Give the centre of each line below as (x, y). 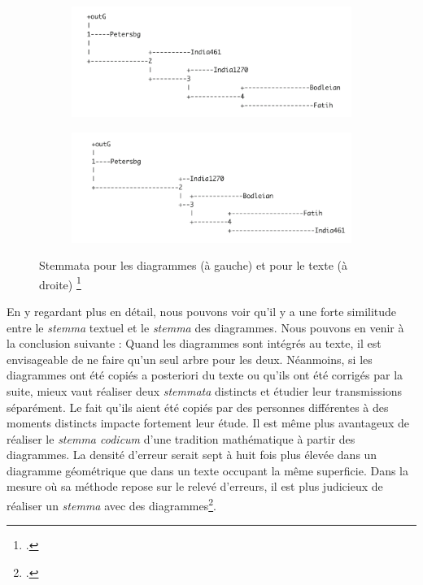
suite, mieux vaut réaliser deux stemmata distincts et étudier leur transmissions (205, 390)
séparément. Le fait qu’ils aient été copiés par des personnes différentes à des (198, 407)
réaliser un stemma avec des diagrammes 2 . (111, 504)
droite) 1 (60, 283)
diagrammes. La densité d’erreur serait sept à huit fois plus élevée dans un (192, 455)
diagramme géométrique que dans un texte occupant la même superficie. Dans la (208, 470)
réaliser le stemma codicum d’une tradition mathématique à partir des (181, 438)
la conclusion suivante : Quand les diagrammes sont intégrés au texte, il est (194, 343)
